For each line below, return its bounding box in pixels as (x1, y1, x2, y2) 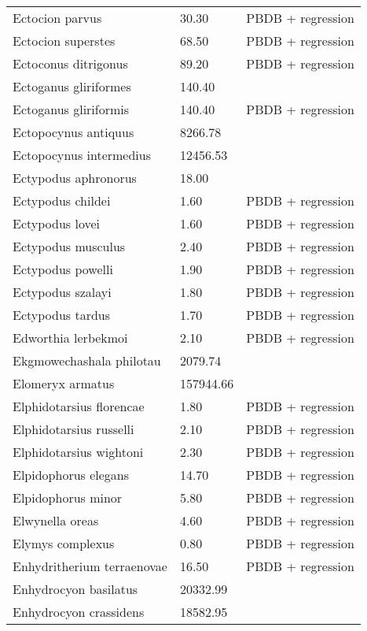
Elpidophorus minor (13, 488, 123, 507)
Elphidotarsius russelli (13, 420, 134, 438)
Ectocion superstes (13, 32, 116, 50)
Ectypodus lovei (13, 214, 100, 232)
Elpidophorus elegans (13, 466, 130, 484)
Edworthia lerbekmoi (13, 328, 128, 347)
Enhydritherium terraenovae (13, 557, 167, 575)
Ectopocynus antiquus (13, 123, 134, 141)
